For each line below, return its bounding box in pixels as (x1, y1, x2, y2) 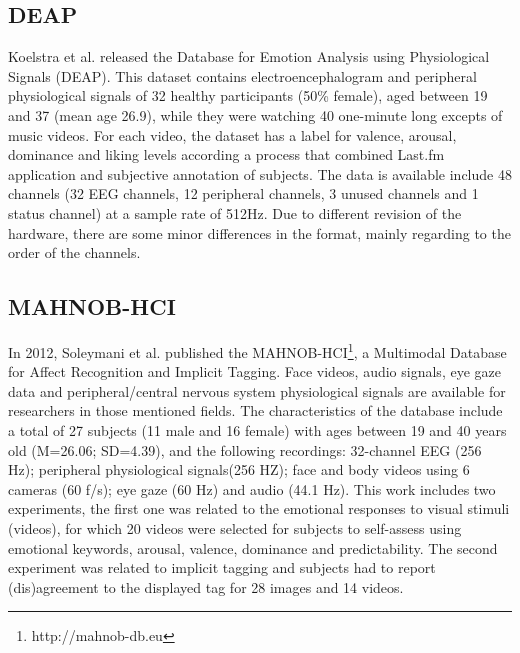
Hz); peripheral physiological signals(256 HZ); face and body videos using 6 (8, 459, 470, 480)
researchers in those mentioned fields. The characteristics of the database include (8, 400, 503, 421)
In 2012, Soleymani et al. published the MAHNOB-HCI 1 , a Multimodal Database (8, 338, 507, 362)
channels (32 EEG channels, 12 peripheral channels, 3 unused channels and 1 (8, 183, 479, 204)
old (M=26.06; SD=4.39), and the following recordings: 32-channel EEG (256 (8, 439, 482, 460)
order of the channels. (8, 242, 141, 263)
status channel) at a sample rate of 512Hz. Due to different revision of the (8, 202, 462, 223)
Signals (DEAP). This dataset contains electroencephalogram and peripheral (8, 65, 477, 86)
